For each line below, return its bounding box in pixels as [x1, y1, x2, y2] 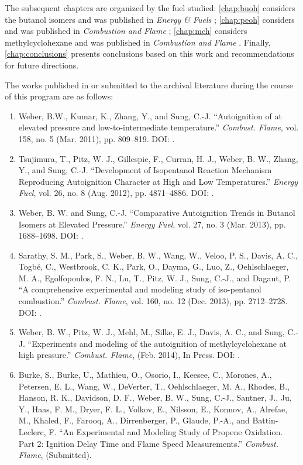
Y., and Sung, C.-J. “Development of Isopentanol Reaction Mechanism [18, 164, 272, 176]
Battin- [252, 414, 278, 426]
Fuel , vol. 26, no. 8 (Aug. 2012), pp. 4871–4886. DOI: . [18, 187, 214, 199]
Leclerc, [18, 426, 46, 438]
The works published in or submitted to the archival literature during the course [5, 78, 293, 91]
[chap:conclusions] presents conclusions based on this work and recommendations [5, 47, 294, 60]
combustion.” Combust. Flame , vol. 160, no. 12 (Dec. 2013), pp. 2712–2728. [18, 295, 288, 307]
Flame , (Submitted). [18, 449, 92, 461]
